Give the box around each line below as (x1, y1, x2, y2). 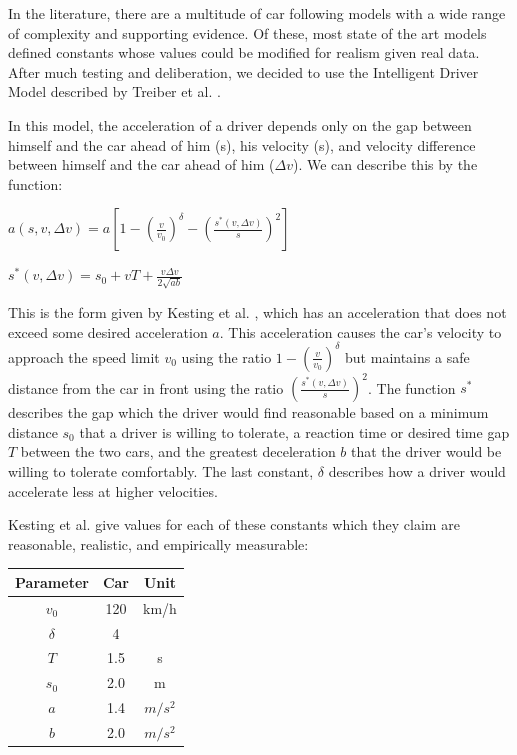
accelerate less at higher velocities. (8, 480, 218, 501)
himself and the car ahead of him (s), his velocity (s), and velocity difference (8, 134, 476, 155)
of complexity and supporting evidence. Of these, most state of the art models (8, 22, 487, 43)
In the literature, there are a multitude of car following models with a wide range (8, 3, 506, 23)
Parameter (15, 571, 89, 592)
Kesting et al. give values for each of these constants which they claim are (8, 514, 460, 535)
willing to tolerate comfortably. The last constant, (8, 461, 314, 482)
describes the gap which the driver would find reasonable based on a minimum (8, 402, 489, 423)
